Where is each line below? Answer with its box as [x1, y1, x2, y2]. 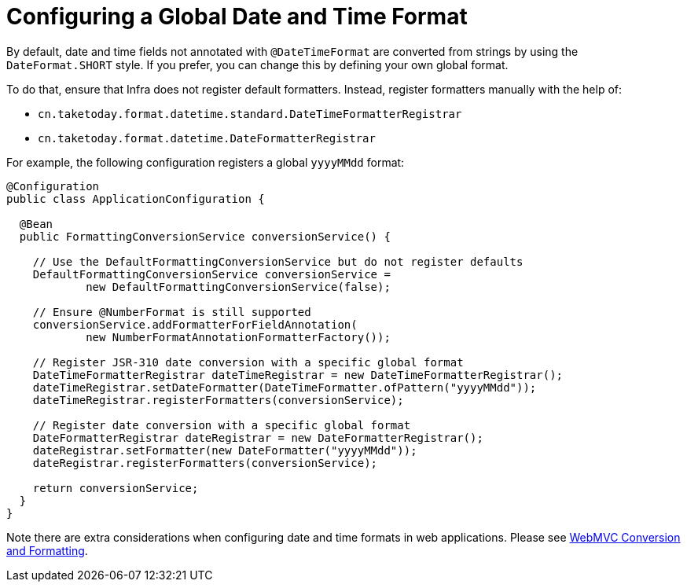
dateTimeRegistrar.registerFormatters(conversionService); [32, 393, 404, 406]
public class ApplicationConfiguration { [6, 192, 265, 205]
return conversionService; [32, 481, 199, 494]
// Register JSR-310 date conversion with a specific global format [32, 355, 464, 369]
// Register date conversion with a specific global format [32, 418, 411, 432]
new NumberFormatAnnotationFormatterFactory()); [86, 330, 391, 344]
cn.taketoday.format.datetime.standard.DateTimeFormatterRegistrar [38, 107, 462, 120]
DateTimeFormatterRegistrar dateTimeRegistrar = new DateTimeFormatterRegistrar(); [32, 368, 564, 381]
